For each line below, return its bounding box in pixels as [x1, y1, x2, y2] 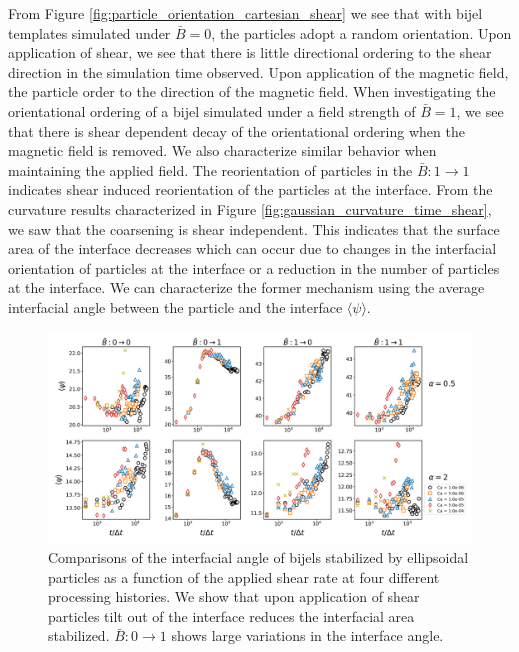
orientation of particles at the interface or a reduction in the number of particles [8, 257, 500, 278]
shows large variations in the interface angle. [171, 625, 444, 646]
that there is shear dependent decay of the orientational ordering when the [8, 120, 465, 141]
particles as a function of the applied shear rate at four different [48, 566, 440, 587]
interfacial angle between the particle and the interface [8, 296, 343, 317]
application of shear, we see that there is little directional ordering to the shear [8, 42, 492, 63]
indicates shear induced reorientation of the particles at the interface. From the [8, 179, 493, 200]
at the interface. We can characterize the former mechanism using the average [8, 277, 485, 298]
